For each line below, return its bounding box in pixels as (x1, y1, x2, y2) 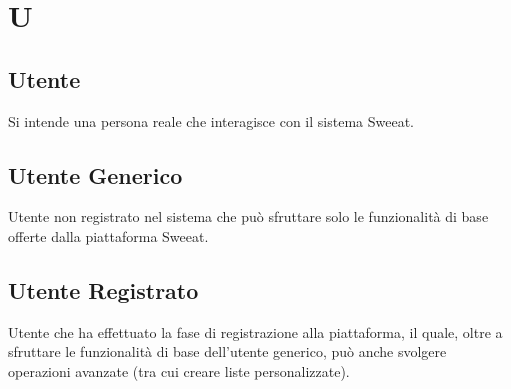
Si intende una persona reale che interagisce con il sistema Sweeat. (8, 110, 414, 131)
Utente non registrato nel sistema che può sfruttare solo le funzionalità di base (8, 206, 489, 227)
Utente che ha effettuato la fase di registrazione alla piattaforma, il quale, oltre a (8, 321, 503, 342)
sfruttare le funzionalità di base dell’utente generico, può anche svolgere (8, 341, 447, 362)
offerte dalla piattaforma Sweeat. (8, 225, 209, 246)
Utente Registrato (8, 274, 199, 305)
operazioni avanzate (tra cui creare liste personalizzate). (8, 360, 350, 381)
